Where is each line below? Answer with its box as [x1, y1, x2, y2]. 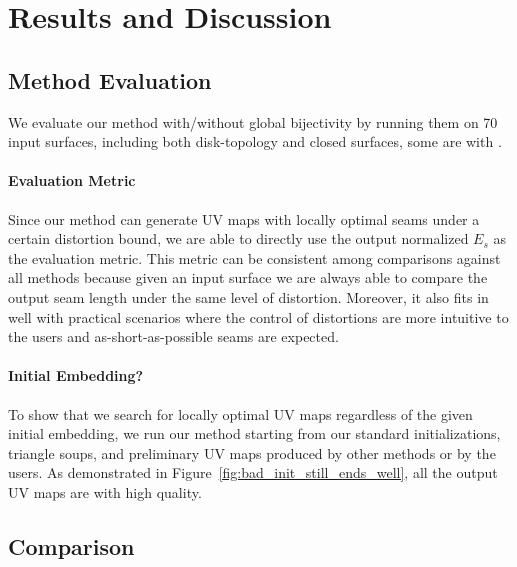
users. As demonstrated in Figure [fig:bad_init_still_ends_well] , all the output [8, 462, 498, 483]
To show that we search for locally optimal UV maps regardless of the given [8, 403, 473, 424]
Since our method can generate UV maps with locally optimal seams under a [8, 208, 480, 229]
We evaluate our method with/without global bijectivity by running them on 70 [8, 111, 498, 132]
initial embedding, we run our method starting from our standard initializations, [8, 423, 501, 444]
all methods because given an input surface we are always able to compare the [8, 267, 488, 288]
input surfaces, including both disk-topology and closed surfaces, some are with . [8, 131, 502, 152]
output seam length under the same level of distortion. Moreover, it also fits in [8, 286, 489, 307]
